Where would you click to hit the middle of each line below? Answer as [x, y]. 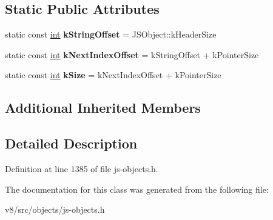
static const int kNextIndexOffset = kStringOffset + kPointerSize [132, 54]
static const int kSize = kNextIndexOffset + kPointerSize [113, 75]
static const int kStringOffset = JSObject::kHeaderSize [111, 34]
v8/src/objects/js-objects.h [55, 209]
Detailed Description [71, 143]
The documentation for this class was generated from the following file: [137, 189]
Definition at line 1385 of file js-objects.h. [82, 168]
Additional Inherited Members [103, 108]
